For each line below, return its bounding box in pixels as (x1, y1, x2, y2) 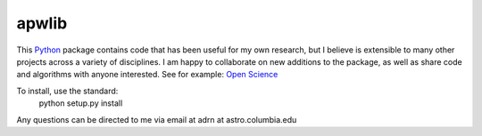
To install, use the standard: (16, 85, 119, 96)
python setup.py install (38, 98, 123, 108)
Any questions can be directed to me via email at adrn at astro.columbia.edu (16, 114, 297, 124)
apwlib (16, 13, 68, 33)
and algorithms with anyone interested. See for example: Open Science (16, 69, 278, 80)
